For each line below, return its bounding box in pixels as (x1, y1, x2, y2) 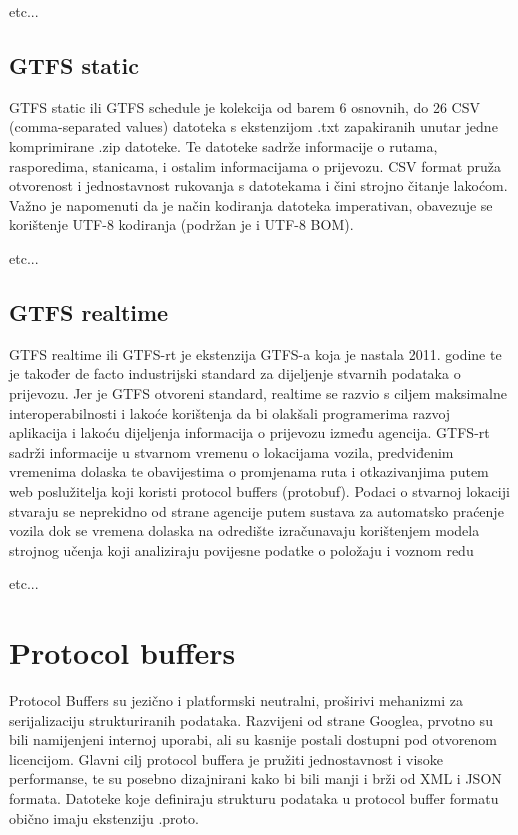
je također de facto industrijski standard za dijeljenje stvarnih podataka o (9, 363, 461, 384)
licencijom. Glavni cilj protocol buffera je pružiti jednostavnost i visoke (9, 748, 444, 769)
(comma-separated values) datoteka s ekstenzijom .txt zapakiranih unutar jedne (9, 116, 498, 137)
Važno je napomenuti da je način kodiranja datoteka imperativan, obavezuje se (9, 194, 493, 215)
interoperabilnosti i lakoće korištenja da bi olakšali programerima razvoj (9, 402, 451, 423)
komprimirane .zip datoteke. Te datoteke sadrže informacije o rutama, (9, 135, 438, 156)
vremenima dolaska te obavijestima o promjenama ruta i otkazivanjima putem (9, 461, 489, 482)
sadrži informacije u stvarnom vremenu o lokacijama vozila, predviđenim (9, 441, 454, 462)
